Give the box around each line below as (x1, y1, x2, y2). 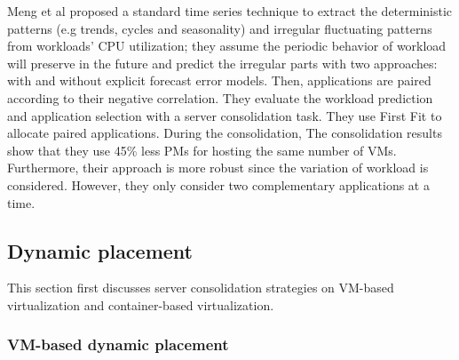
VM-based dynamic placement (7, 333, 229, 356)
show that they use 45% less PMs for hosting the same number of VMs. (7, 140, 397, 159)
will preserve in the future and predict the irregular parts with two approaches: (7, 53, 438, 72)
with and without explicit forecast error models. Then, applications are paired (7, 71, 431, 90)
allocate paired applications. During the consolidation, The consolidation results (7, 124, 442, 142)
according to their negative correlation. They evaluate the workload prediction (7, 88, 433, 107)
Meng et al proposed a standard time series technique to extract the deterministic (7, 2, 453, 20)
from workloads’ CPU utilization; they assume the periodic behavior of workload (7, 36, 447, 55)
